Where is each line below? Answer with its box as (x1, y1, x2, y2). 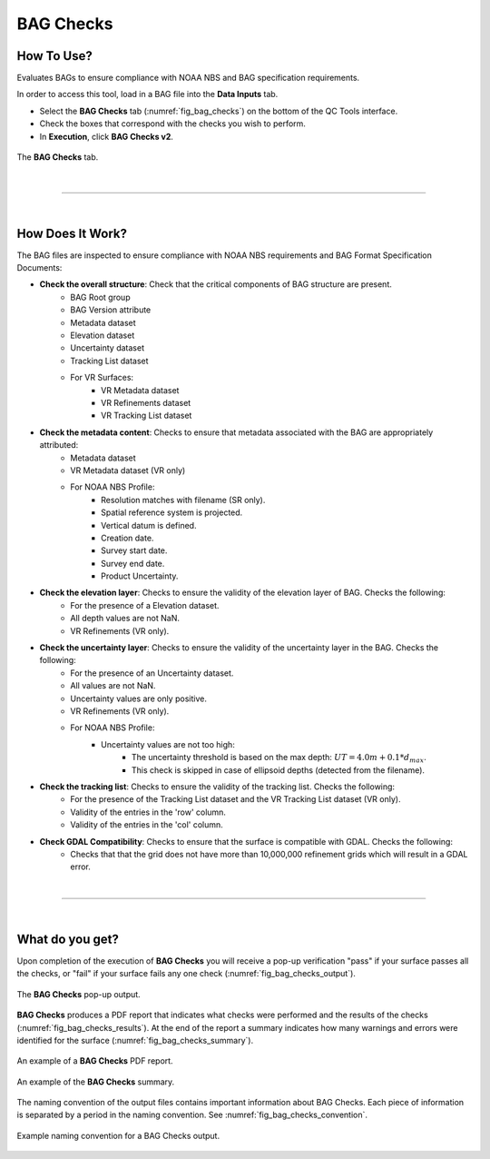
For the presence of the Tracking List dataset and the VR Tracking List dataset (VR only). (70, 794, 401, 805)
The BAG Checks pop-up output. (16, 988, 141, 999)
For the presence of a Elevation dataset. (70, 599, 220, 610)
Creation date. (101, 532, 154, 543)
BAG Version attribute (70, 304, 152, 315)
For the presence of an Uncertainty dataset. (70, 668, 234, 679)
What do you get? (16, 931, 120, 946)
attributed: (39, 440, 79, 451)
